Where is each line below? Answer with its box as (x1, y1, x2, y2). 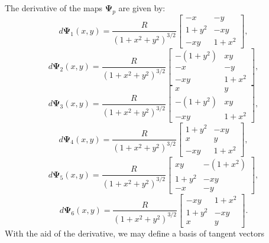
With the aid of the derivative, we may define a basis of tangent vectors (5, 227, 264, 239)
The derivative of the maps (5, 2, 102, 14)
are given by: (118, 2, 166, 14)
